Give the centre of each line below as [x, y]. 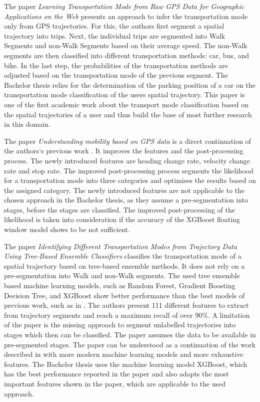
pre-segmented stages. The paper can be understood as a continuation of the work [130, 344]
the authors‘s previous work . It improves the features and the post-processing [124, 151]
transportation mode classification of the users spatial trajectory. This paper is [124, 94]
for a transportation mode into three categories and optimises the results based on [130, 180]
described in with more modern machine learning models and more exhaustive [124, 354]
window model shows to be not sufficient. [67, 229]
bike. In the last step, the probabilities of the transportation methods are [116, 65]
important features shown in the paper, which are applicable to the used [115, 383]
